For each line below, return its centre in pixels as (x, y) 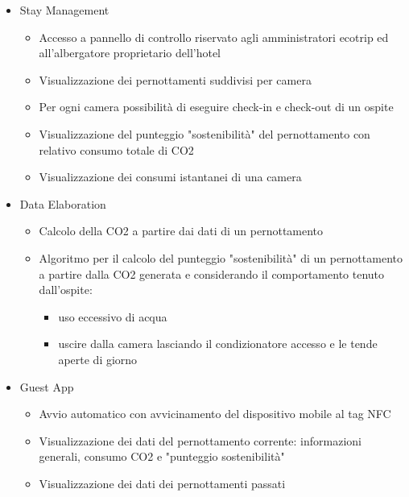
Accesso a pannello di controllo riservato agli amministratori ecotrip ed (214, 37)
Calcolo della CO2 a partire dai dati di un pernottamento (181, 231)
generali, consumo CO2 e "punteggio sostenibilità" (162, 456)
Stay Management (64, 10)
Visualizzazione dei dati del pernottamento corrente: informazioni (200, 440)
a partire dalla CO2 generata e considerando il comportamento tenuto (212, 273)
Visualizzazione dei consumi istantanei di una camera (170, 177)
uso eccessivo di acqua (113, 316)
